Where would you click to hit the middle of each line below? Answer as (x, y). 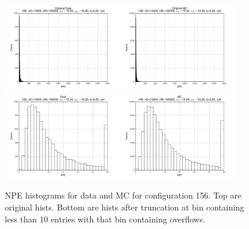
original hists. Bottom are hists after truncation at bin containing (124, 207)
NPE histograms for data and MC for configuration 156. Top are (123, 195)
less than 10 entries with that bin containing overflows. (105, 219)
